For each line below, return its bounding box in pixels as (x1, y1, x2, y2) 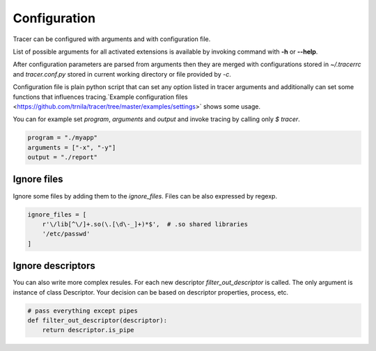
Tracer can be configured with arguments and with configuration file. (13, 35, 211, 43)
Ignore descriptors (13, 260, 95, 272)
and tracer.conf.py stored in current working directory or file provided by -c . (13, 70, 231, 78)
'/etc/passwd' (42, 230, 91, 238)
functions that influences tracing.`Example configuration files (13, 93, 188, 101)
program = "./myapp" (27, 134, 97, 142)
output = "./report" (27, 153, 97, 162)
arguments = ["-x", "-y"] (27, 143, 116, 151)
